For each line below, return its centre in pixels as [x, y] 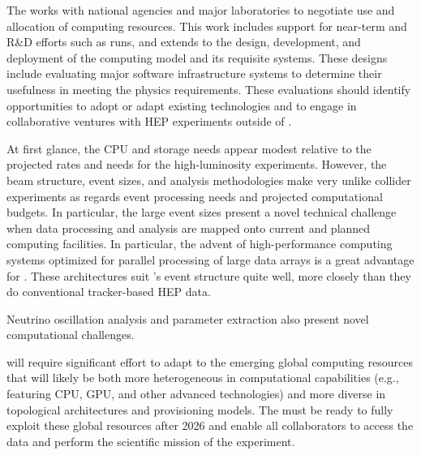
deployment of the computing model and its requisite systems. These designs [197, 57]
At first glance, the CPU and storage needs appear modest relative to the [189, 148]
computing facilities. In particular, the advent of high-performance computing [200, 244]
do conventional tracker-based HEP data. [109, 292]
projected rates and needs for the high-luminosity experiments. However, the [197, 164]
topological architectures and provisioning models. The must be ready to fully [200, 409]
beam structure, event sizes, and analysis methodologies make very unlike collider [209, 180]
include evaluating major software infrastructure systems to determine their [194, 73]
